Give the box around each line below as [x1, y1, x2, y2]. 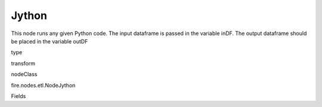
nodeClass [11, 71, 38, 78]
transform [11, 59, 36, 67]
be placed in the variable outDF [11, 37, 88, 45]
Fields [11, 92, 26, 99]
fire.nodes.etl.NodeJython [11, 81, 76, 89]
